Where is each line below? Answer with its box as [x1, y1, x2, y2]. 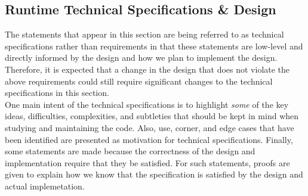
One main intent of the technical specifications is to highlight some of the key [5, 98, 289, 110]
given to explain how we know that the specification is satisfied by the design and [5, 168, 303, 181]
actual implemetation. [5, 179, 85, 192]
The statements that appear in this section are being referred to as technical [5, 28, 284, 41]
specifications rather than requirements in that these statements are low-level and [5, 39, 303, 52]
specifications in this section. [5, 86, 109, 99]
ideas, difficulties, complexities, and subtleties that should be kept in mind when [5, 110, 299, 122]
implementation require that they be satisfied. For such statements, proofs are [5, 156, 290, 169]
